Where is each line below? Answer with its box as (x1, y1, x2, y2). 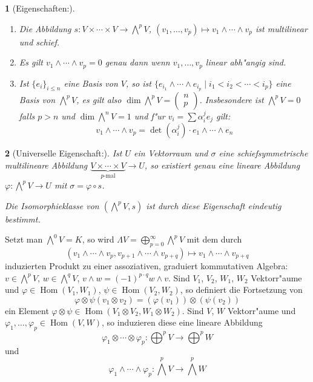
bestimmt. (5, 212, 41, 225)
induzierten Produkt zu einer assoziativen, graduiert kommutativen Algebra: (5, 259, 288, 272)
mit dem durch (186, 233, 242, 246)
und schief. (19, 35, 60, 48)
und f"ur (134, 109, 165, 122)
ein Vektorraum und (133, 146, 208, 159)
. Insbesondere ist (199, 93, 264, 106)
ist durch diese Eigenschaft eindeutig (146, 199, 282, 212)
